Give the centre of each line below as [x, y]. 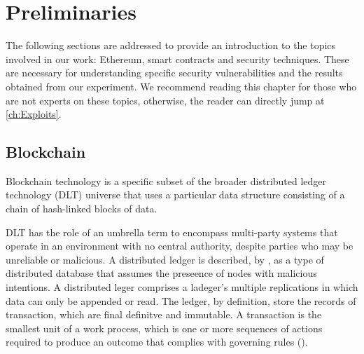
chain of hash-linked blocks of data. [82, 209]
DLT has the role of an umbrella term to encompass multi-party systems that [172, 232]
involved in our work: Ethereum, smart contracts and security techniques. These [177, 59]
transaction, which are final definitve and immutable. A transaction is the [164, 314]
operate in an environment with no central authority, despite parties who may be [180, 246]
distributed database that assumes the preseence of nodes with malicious [161, 273]
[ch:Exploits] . [34, 114]
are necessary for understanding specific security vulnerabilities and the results [174, 73]
